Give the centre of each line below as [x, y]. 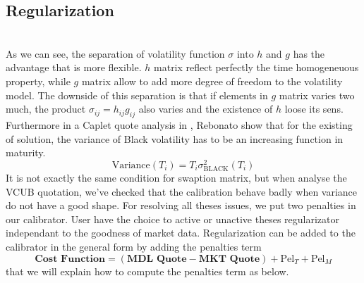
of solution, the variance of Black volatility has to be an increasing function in [175, 138]
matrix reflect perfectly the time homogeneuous [256, 67]
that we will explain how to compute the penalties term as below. [147, 271]
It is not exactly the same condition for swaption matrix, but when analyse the [176, 177]
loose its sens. [314, 109]
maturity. [26, 152]
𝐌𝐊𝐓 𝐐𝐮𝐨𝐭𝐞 [229, 259]
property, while [38, 81]
